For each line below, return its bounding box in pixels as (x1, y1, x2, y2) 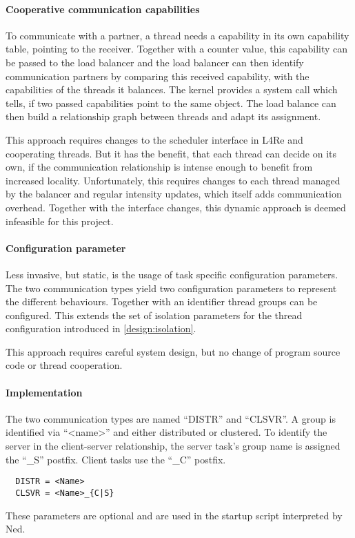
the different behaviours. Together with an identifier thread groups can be (6, 294, 318, 309)
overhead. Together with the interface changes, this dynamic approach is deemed (6, 200, 346, 214)
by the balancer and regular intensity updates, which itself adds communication (6, 186, 342, 201)
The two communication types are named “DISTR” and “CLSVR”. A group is (6, 411, 336, 425)
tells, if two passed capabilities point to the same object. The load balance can (6, 95, 336, 110)
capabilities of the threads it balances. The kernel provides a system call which (6, 82, 338, 97)
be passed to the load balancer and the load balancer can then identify (6, 55, 304, 69)
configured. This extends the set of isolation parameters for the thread (6, 307, 303, 322)
